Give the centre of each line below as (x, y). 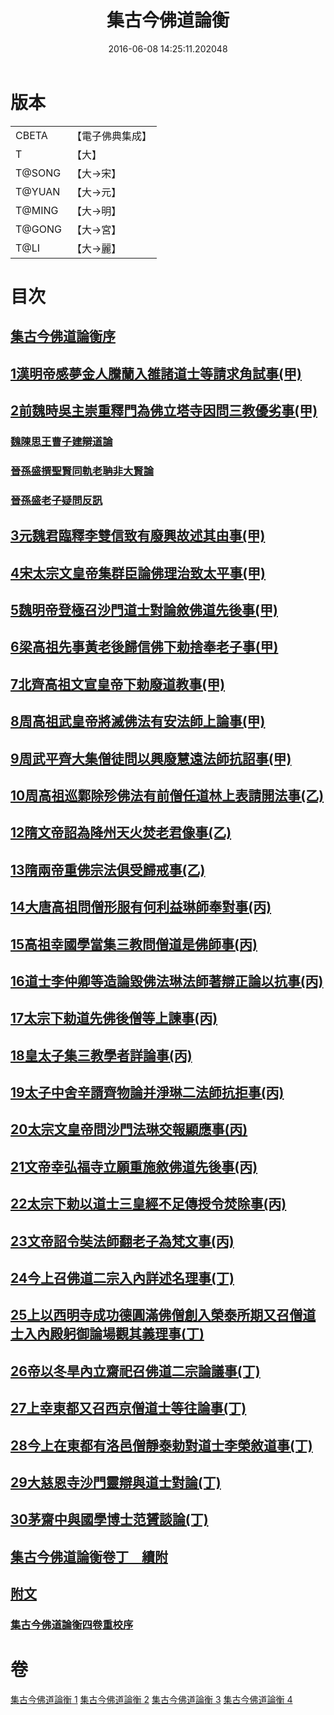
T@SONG (38, 173)
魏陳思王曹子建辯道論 (61, 441)
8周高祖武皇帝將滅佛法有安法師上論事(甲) (138, 721)
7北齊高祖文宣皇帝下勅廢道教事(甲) (118, 684)
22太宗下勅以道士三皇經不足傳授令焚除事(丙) (148, 1204)
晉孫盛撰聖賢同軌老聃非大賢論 (82, 471)
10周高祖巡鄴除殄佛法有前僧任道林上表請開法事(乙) (167, 795)
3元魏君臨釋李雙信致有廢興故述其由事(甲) (138, 536)
